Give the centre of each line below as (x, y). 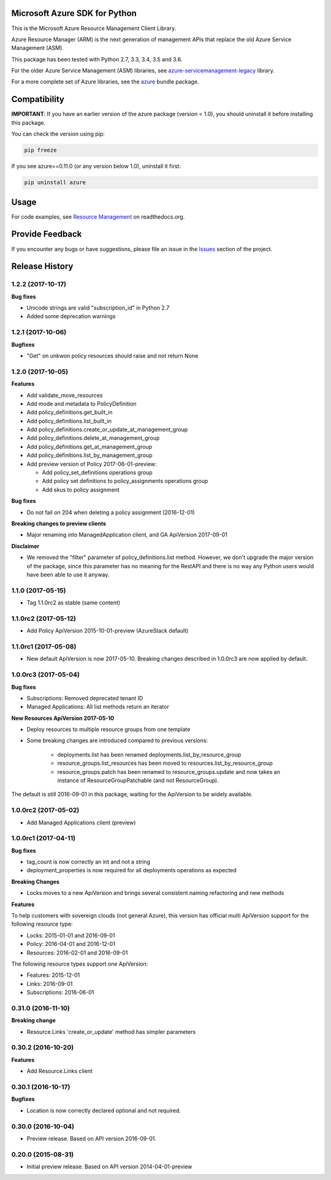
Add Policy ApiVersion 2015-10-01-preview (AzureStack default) (108, 631)
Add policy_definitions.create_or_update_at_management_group (107, 429)
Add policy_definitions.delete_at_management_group (93, 438)
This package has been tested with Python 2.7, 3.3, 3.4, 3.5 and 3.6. (97, 59)
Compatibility (38, 99)
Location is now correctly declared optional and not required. (104, 1110)
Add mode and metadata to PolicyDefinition (82, 404)
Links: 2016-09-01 (50, 983)
